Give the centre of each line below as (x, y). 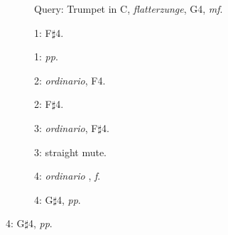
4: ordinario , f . (67, 176)
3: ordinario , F (66, 127)
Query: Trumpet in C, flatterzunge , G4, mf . (129, 9)
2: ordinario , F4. (70, 80)
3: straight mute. (71, 152)
